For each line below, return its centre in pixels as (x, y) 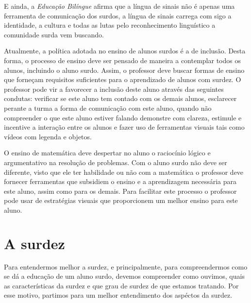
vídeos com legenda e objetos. (48, 136)
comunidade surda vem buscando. (54, 34)
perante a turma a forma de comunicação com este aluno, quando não (108, 108)
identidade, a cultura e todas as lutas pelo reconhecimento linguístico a (110, 25)
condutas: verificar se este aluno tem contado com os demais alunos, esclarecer (120, 98)
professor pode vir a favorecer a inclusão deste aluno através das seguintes (114, 89)
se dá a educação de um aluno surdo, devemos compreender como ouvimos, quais (124, 276)
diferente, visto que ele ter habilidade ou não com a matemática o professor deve (124, 172)
